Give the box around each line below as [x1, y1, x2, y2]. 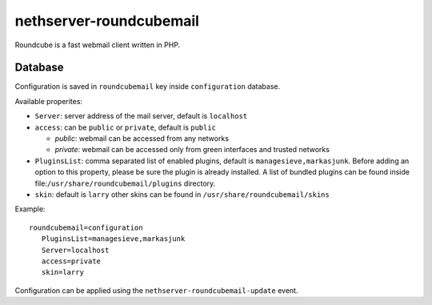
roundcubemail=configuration [29, 223, 143, 232]
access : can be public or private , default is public [34, 122, 216, 132]
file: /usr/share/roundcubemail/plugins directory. [34, 179, 216, 188]
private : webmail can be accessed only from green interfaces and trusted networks [54, 145, 330, 155]
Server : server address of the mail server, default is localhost [34, 111, 248, 121]
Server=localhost [41, 245, 110, 255]
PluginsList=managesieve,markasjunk [41, 235, 186, 243]
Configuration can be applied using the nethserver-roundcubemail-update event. [14, 285, 298, 295]
